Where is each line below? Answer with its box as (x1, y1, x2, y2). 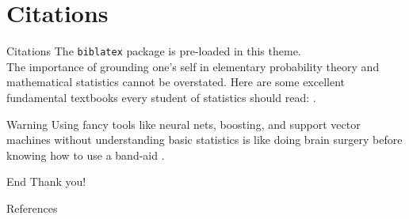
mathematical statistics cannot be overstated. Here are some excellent (6, 74, 346, 90)
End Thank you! (6, 173, 86, 190)
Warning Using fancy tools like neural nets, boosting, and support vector (6, 115, 361, 132)
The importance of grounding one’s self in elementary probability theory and (6, 58, 380, 74)
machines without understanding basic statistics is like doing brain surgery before (6, 131, 403, 148)
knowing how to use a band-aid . (6, 146, 165, 163)
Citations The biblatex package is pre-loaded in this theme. (6, 43, 301, 59)
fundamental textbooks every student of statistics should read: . (6, 89, 316, 105)
